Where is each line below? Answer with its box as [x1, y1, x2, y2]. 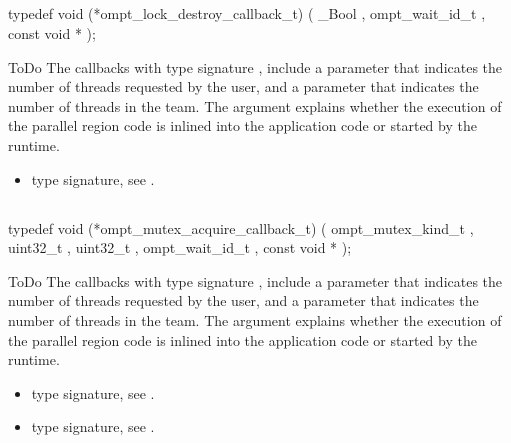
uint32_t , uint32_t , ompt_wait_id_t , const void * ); [8, 237, 352, 258]
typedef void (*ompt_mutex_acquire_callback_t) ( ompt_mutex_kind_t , [8, 217, 474, 238]
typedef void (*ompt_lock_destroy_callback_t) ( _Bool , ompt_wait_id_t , [8, 3, 486, 24]
